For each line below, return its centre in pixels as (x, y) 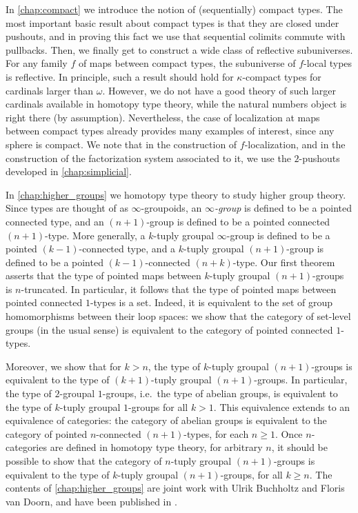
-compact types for (282, 76)
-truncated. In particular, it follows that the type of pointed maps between (179, 289)
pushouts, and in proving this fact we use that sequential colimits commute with (176, 36)
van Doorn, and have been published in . (91, 501)
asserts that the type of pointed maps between (103, 275)
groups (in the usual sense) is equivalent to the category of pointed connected (169, 329)
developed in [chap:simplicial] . (69, 171)
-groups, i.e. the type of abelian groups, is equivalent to (220, 393)
